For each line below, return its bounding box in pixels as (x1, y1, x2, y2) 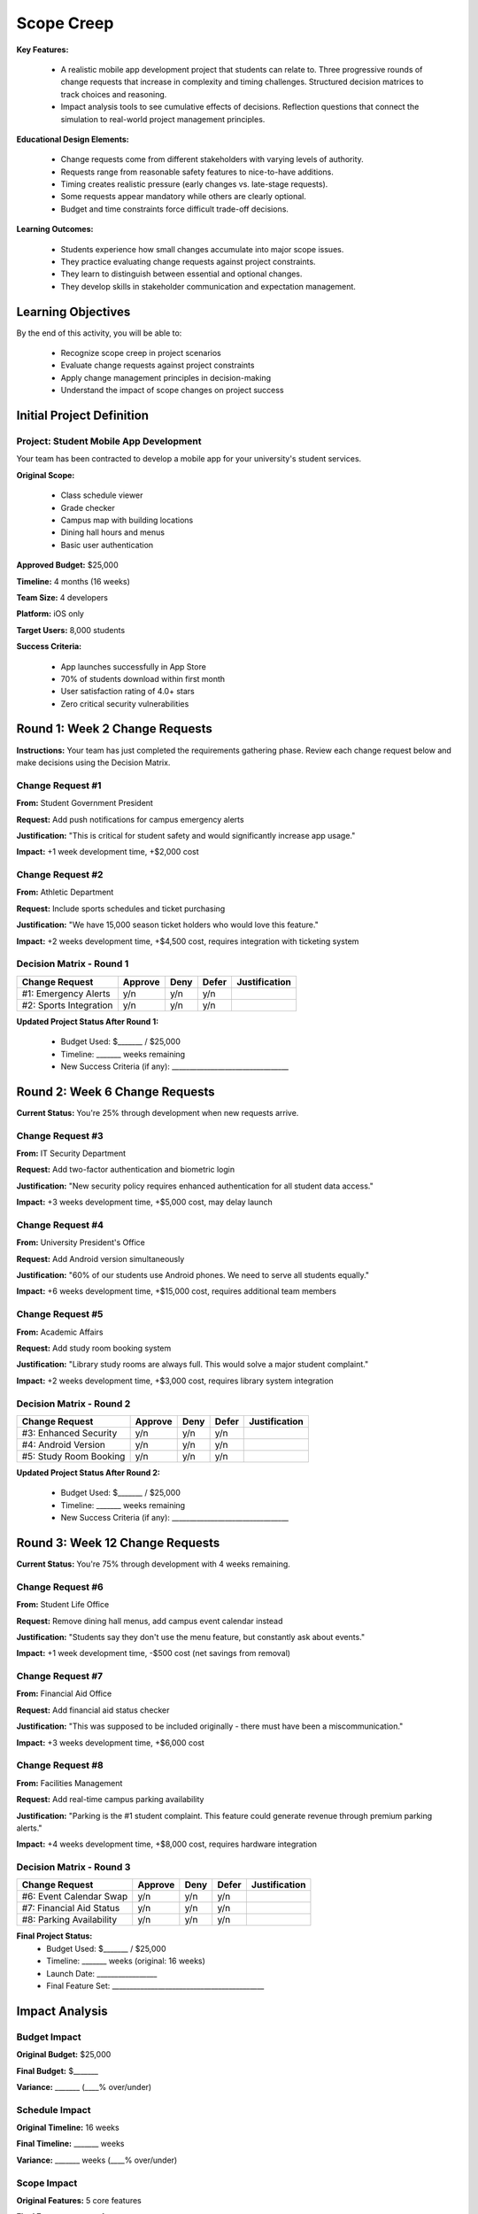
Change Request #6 (16, 1581, 104, 1593)
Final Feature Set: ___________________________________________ (46, 1980, 265, 1991)
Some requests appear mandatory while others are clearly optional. (60, 191, 307, 202)
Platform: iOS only (16, 608, 84, 619)
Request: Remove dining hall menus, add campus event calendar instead (16, 1615, 283, 1626)
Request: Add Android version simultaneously (16, 1253, 185, 1264)
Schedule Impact (16, 2103, 91, 2116)
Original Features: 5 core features (16, 2195, 142, 2205)
